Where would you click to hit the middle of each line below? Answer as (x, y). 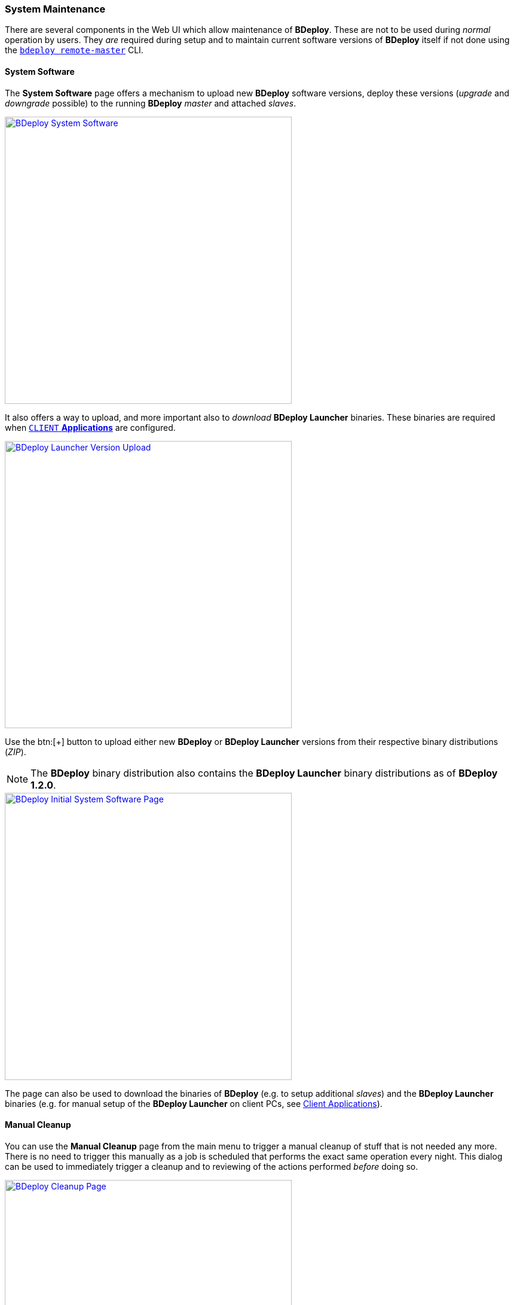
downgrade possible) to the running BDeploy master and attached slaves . (151, 103)
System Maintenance (55, 9)
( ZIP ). (16, 752)
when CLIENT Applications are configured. (90, 427)
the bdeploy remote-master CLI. (74, 50)
